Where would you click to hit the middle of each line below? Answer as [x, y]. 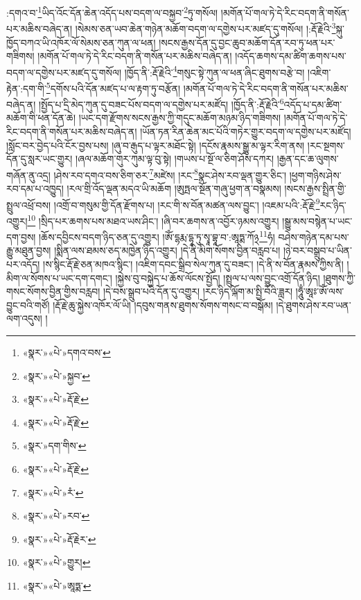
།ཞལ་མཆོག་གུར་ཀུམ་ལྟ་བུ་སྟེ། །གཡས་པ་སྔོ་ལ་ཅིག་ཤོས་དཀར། [175, 159]
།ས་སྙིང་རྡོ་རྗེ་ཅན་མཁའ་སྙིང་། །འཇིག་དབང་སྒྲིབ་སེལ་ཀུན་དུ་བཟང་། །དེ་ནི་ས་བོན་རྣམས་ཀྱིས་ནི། [193, 264]
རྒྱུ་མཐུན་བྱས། [29, 250]
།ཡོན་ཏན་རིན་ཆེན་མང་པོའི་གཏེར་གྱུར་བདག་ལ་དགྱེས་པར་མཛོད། [246, 132]
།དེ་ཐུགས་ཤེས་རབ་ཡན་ [314, 305]
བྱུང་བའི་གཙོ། [28, 305]
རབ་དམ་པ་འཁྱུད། [35, 189]
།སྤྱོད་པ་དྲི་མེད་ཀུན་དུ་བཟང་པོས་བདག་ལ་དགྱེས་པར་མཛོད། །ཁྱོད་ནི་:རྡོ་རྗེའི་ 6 [161, 103]
